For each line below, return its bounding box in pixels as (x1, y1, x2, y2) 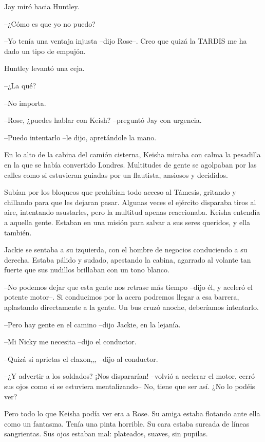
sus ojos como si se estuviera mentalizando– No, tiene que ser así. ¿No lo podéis (4, 381, 255, 392)
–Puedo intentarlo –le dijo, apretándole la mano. (4, 132, 157, 142)
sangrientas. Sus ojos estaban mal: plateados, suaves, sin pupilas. (4, 428, 208, 439)
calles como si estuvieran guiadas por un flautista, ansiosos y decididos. (4, 169, 228, 180)
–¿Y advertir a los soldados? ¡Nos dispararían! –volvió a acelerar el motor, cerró (4, 371, 255, 381)
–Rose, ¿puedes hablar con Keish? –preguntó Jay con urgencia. (4, 115, 202, 125)
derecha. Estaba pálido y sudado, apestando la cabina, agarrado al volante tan (4, 254, 251, 265)
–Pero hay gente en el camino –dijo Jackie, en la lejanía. (4, 319, 181, 329)
